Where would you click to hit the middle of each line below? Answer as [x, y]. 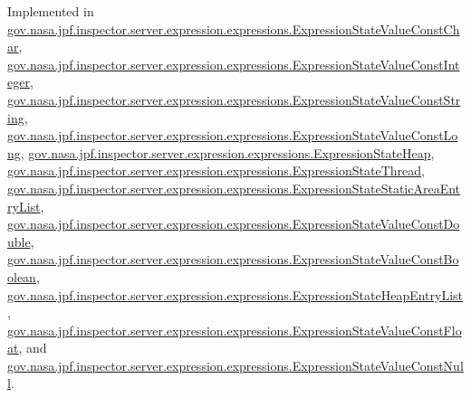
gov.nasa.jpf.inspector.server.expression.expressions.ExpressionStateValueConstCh [234, 28]
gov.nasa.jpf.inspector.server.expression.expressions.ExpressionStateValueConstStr [234, 99]
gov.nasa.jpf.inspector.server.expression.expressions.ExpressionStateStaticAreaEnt [234, 188]
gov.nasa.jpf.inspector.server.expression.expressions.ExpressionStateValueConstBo [233, 259]
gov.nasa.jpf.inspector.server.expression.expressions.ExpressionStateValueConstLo [233, 135]
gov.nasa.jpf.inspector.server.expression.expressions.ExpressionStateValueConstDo [234, 224]
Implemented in [51, 11]
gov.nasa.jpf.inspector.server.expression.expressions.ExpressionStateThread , [216, 170]
